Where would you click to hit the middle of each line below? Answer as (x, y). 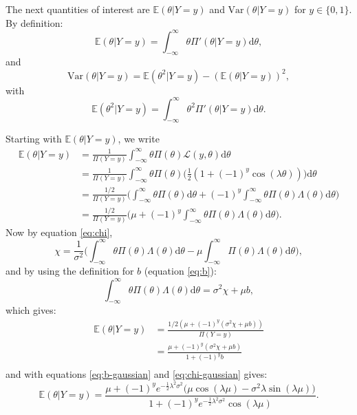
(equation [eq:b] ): (180, 271)
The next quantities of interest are (78, 9)
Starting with (34, 139)
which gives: (31, 310)
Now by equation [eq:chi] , (59, 232)
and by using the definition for (70, 271)
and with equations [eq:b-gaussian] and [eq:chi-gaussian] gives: (137, 374)
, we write (139, 139)
